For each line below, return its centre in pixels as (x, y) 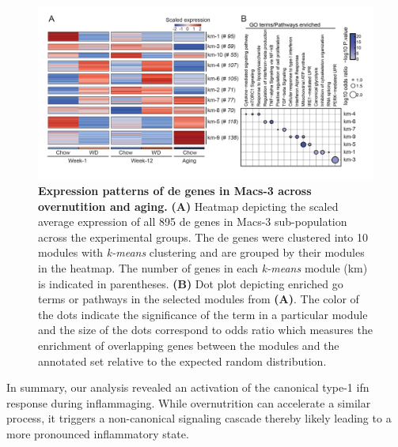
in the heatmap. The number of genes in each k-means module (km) (203, 268)
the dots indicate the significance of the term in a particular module (203, 314)
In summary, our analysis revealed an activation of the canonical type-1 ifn (188, 387)
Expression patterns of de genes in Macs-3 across (175, 191)
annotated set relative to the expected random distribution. (182, 361)
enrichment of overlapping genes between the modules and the (189, 345)
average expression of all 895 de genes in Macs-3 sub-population (193, 222)
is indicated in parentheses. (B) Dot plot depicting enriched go (191, 283)
